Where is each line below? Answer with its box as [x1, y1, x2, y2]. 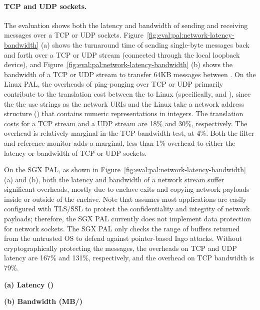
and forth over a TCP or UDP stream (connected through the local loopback [4, 49, 240, 60]
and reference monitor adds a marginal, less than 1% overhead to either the [4, 137, 235, 148]
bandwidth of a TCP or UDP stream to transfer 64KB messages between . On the [4, 69, 256, 79]
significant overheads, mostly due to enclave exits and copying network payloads [4, 184, 249, 194]
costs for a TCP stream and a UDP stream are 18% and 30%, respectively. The [4, 118, 247, 128]
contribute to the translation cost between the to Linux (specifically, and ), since [4, 88, 251, 99]
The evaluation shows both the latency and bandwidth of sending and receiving [4, 20, 248, 30]
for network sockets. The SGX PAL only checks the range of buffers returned [4, 223, 240, 233]
